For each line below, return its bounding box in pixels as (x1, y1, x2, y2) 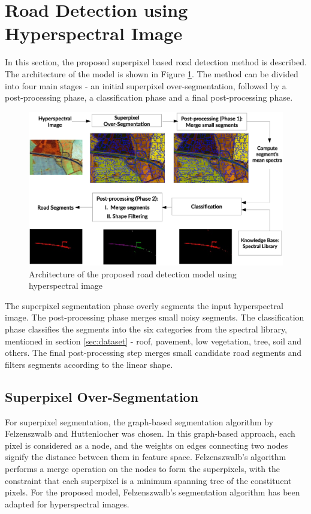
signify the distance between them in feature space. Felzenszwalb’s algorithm (5, 450, 286, 463)
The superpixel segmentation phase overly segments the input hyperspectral (5, 299, 283, 312)
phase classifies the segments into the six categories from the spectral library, (5, 322, 288, 335)
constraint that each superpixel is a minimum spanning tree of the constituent (5, 474, 292, 486)
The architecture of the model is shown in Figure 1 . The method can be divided (5, 67, 298, 80)
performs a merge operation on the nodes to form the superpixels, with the (5, 462, 280, 474)
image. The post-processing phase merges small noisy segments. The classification (5, 311, 304, 323)
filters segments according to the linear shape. (5, 358, 173, 370)
